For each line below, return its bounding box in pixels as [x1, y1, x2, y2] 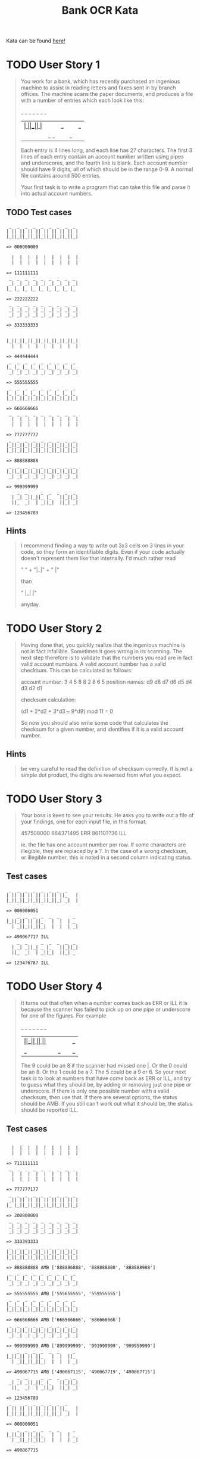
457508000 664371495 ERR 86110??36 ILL [20, 830, 127, 837]
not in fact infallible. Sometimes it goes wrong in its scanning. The [20, 647, 183, 654]
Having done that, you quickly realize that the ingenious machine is [20, 641, 186, 649]
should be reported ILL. [20, 1106, 79, 1113]
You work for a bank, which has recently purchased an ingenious [20, 78, 180, 85]
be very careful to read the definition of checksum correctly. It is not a [20, 765, 193, 772]
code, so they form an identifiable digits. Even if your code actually [20, 548, 185, 555]
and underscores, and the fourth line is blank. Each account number [20, 159, 187, 167]
